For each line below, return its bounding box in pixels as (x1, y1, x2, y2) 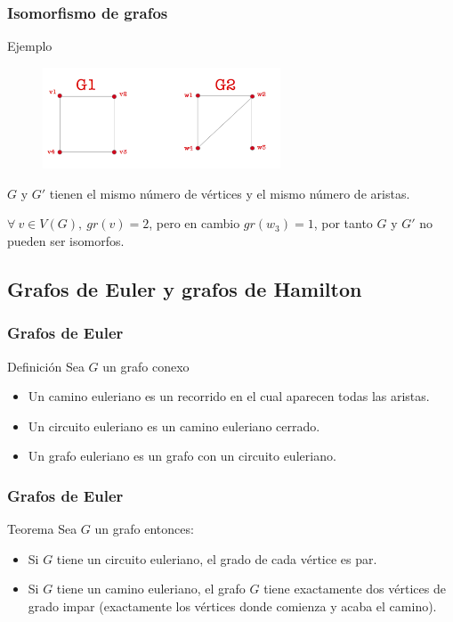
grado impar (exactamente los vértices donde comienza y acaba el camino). (28, 596, 437, 615)
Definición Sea (7, 356, 85, 375)
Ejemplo (7, 37, 53, 55)
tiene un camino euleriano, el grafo (56, 579, 246, 598)
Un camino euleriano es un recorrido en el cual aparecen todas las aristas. (28, 387, 430, 405)
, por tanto (313, 214, 373, 233)
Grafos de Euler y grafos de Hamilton (7, 274, 362, 302)
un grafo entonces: (94, 520, 194, 538)
